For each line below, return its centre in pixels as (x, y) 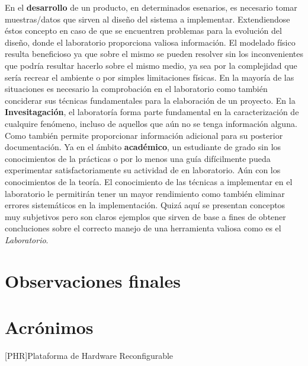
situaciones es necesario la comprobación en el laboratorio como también (136, 89)
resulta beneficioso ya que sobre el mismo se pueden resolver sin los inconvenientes (154, 54)
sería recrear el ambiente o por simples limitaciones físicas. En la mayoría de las (150, 77)
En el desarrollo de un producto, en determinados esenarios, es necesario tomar (151, 7)
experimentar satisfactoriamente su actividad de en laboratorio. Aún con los (143, 170)
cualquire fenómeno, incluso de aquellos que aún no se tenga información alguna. (151, 123)
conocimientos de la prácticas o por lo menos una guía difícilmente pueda (138, 158)
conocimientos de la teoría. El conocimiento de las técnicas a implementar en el (149, 181)
